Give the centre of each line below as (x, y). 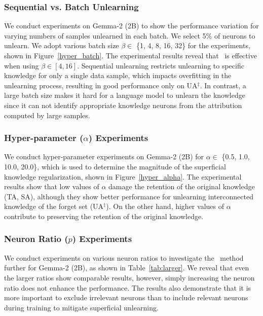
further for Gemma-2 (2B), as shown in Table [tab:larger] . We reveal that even (127, 268)
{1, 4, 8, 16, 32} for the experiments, (193, 45)
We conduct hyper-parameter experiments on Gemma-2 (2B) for (104, 156)
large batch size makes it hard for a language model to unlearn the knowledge (125, 95)
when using (22, 65)
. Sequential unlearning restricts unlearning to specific (161, 65)
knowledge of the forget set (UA (54, 206)
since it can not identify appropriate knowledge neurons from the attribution (123, 105)
